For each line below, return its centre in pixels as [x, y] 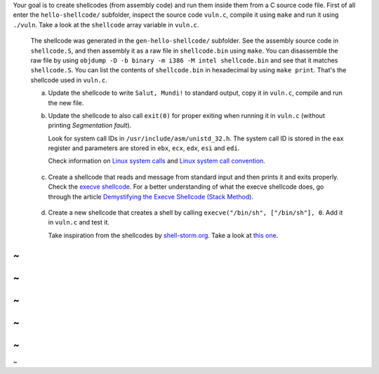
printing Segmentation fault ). [90, 126]
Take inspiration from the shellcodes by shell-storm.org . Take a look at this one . [163, 235]
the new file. [66, 102]
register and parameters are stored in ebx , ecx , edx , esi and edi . [144, 148]
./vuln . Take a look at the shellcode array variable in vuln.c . [106, 25]
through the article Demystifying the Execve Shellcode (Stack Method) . [151, 196]
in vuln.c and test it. [79, 222]
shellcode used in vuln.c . [69, 80]
